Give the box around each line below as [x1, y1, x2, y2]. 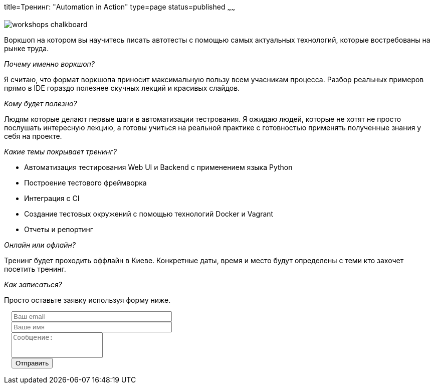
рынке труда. [4, 44, 49, 53]
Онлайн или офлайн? [4, 240, 76, 249]
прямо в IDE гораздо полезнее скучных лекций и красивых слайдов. [4, 83, 240, 92]
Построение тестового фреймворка [24, 178, 147, 187]
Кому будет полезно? [4, 99, 77, 108]
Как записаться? [4, 280, 62, 289]
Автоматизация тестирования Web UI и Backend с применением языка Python [24, 162, 293, 171]
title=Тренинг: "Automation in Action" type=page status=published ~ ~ [4, 3, 235, 13]
